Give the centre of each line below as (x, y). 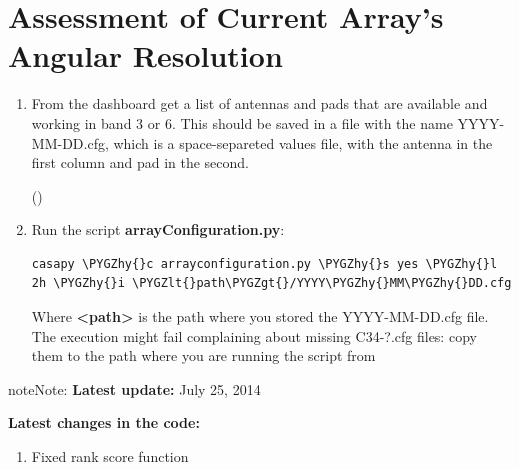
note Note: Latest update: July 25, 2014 (134, 388)
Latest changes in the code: (104, 422)
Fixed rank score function (110, 456)
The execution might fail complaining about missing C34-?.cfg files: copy (254, 335)
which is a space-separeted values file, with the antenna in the (303, 142)
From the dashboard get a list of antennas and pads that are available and (259, 103)
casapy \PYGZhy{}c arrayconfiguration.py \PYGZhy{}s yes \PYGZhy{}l (264, 263)
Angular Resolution (145, 55)
